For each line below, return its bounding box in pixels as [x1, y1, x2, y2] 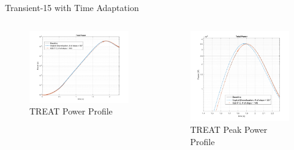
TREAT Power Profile [29, 105, 113, 118]
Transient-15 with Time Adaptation [5, 1, 139, 13]
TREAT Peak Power [190, 123, 268, 136]
